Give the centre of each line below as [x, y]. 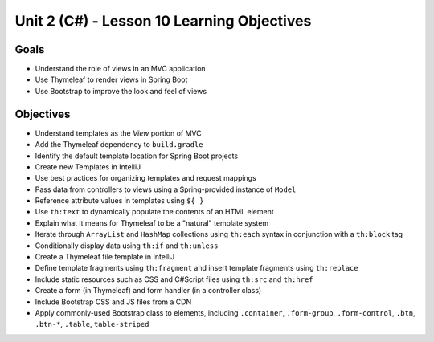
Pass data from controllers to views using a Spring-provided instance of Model [166, 189]
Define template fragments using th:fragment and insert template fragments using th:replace [197, 268]
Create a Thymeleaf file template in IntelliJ [105, 257]
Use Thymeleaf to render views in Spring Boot [111, 79]
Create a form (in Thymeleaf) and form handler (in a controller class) [148, 291]
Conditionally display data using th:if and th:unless [127, 246]
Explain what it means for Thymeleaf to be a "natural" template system [152, 223]
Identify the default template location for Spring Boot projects [137, 156]
